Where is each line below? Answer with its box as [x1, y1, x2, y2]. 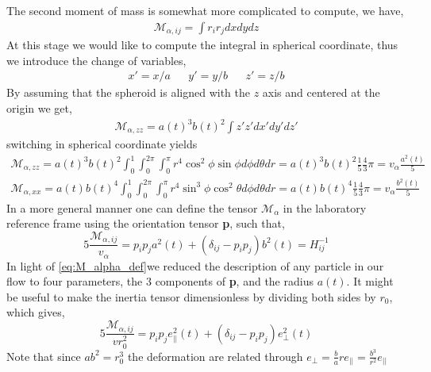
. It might [346, 273, 394, 290]
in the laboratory [283, 199, 367, 216]
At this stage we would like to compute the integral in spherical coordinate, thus [6, 36, 398, 53]
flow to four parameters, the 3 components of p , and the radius [6, 273, 314, 290]
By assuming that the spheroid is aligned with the [6, 84, 250, 101]
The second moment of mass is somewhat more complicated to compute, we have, [6, 2, 404, 18]
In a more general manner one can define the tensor [6, 199, 258, 216]
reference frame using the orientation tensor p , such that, [6, 215, 285, 232]
